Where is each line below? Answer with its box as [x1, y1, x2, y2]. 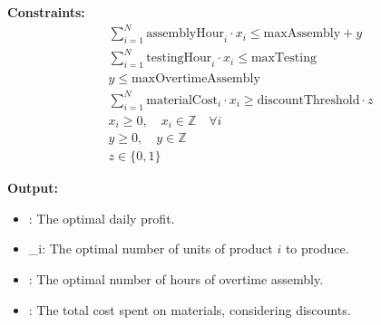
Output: [7, 178, 58, 197]
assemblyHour [146, 27, 225, 41]
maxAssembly [263, 27, 341, 41]
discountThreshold [257, 93, 360, 107]
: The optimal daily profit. [28, 208, 175, 227]
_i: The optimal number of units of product [28, 239, 273, 258]
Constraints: [7, 3, 85, 21]
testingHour [146, 52, 212, 65]
